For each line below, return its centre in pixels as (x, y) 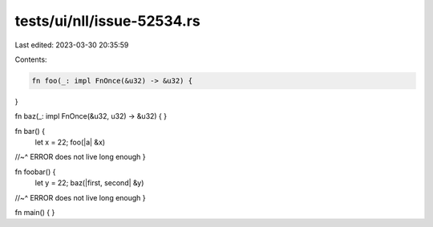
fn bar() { (30, 131)
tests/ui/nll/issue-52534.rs (107, 21)
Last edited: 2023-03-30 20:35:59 (72, 45)
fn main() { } (35, 213)
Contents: (31, 59)
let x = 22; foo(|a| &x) (70, 142)
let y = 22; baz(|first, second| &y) (89, 183)
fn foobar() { (35, 172)
